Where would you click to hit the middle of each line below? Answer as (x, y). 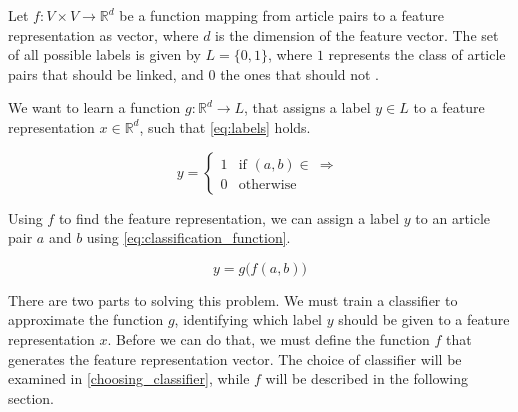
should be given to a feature (424, 319)
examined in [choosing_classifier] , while (129, 378)
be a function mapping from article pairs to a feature (281, 15)
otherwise (267, 184)
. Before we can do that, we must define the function (268, 338)
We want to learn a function (94, 107)
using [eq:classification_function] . (188, 237)
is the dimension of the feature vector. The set (357, 34)
